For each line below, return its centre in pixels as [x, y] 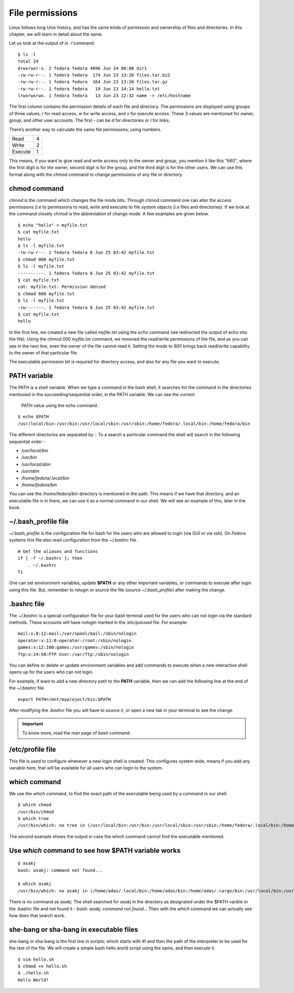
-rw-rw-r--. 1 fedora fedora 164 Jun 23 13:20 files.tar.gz [93, 82]
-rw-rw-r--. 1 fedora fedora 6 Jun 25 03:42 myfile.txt [86, 253]
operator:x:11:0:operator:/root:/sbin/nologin [75, 640]
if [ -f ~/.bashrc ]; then [50, 558]
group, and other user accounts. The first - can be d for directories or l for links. [89, 121]
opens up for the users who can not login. [51, 672]
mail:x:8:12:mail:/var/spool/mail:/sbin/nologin [77, 634]
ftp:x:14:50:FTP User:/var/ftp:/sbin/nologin [73, 654]
